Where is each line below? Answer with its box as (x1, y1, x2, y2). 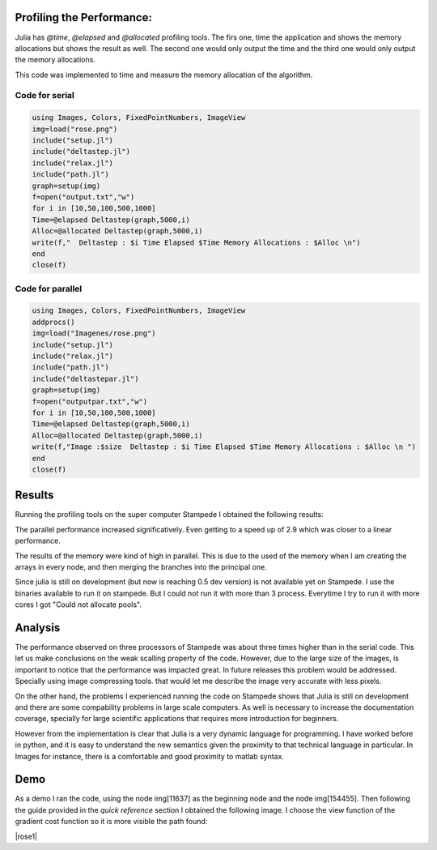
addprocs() (32, 317, 75, 327)
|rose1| (15, 831, 38, 841)
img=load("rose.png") (32, 124, 118, 134)
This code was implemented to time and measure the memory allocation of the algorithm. (15, 70, 313, 79)
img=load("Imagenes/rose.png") (32, 329, 157, 338)
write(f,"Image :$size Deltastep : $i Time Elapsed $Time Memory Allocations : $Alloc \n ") (32, 442, 417, 451)
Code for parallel (15, 283, 83, 294)
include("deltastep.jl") (32, 147, 131, 156)
